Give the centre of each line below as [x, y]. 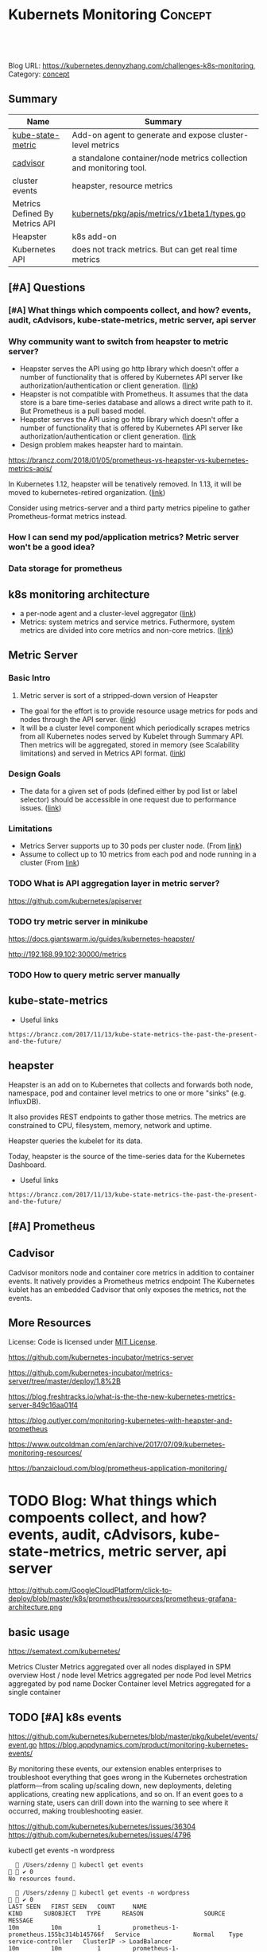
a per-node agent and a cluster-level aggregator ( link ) [108, 614]
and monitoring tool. [109, 167]
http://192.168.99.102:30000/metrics [68, 954]
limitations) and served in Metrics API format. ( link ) [103, 753]
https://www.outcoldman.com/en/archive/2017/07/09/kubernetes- [117, 1444]
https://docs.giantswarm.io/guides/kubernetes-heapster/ [102, 939]
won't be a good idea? [52, 547]
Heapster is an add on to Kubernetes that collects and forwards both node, [131, 1085]
